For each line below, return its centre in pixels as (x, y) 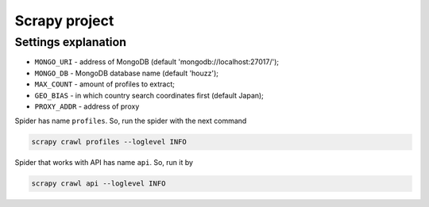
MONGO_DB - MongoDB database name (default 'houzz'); (126, 73)
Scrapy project (64, 21)
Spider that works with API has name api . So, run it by (104, 163)
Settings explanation (71, 42)
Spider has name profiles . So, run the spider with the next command (131, 121)
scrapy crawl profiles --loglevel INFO (109, 142)
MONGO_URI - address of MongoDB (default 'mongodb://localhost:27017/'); (157, 62)
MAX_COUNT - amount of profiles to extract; (104, 84)
